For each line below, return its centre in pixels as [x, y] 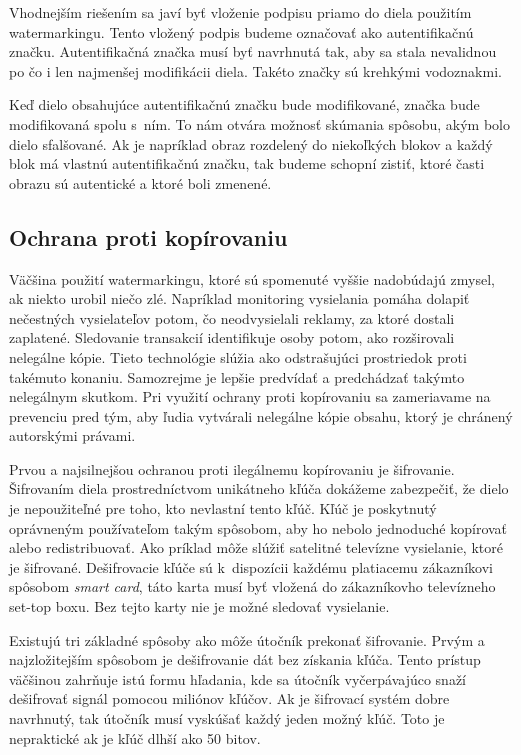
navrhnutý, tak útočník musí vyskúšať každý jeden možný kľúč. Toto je [227, 718]
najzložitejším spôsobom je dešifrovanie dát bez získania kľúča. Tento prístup [245, 659]
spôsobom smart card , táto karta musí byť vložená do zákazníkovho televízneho [252, 586]
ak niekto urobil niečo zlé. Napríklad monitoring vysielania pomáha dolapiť [239, 298]
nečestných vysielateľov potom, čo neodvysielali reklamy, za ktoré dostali [232, 317]
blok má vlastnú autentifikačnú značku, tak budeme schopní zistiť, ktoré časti [247, 163]
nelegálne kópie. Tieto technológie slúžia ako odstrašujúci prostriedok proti [238, 356]
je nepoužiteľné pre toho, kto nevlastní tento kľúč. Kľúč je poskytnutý [223, 508]
